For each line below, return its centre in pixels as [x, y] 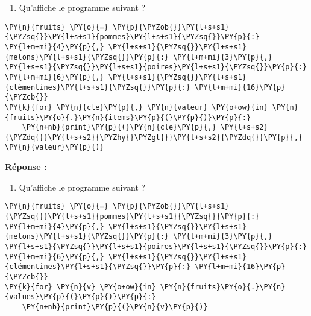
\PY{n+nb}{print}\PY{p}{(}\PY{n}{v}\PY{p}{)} [115, 307]
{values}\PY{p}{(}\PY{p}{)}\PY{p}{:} [80, 297]
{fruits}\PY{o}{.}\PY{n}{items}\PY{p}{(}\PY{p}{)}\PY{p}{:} [128, 117]
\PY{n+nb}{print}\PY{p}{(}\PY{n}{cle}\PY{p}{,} [119, 128]
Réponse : [26, 167]
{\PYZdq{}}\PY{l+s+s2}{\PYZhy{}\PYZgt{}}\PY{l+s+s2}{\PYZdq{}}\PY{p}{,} [154, 137]
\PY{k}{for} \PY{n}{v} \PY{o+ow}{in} [80, 287]
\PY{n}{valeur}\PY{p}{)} [55, 147]
